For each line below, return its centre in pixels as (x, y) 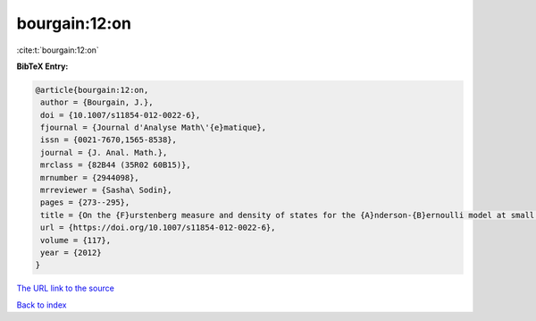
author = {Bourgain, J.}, (97, 102)
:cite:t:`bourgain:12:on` (58, 50)
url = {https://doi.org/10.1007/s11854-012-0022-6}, (158, 228)
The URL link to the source (66, 288)
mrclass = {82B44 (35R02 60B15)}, (116, 165)
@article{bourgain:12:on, (92, 90)
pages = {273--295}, (85, 203)
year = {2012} (71, 253)
